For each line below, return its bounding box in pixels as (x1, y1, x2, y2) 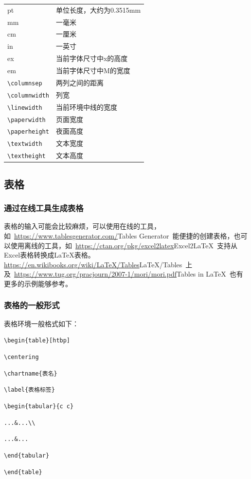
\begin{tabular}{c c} (4, 403, 74, 410)
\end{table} (4, 468, 42, 476)
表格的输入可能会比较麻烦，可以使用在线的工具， (4, 221, 161, 231)
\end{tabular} (4, 452, 50, 459)
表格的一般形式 (4, 299, 60, 311)
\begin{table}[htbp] (4, 337, 71, 344)
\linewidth (7, 104, 42, 111)
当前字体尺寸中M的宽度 (55, 65, 130, 75)
